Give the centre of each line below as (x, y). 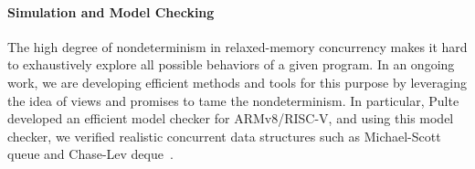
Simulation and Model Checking (111, 11)
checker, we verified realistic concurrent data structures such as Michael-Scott (224, 136)
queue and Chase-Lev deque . (90, 154)
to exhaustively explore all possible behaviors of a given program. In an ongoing (231, 64)
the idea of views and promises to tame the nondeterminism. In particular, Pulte (233, 100)
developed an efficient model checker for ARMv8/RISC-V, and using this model (231, 118)
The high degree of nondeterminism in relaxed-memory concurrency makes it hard (237, 46)
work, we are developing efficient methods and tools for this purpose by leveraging (237, 82)
